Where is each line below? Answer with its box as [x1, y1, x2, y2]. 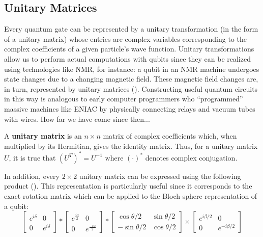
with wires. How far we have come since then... [4, 113, 150, 124]
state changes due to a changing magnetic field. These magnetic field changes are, [4, 73, 258, 84]
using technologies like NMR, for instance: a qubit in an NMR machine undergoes [4, 63, 259, 74]
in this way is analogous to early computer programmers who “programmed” [4, 93, 243, 104]
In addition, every [4, 170, 60, 181]
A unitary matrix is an [4, 130, 82, 141]
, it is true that [9, 152, 56, 163]
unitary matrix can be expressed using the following [79, 170, 241, 181]
